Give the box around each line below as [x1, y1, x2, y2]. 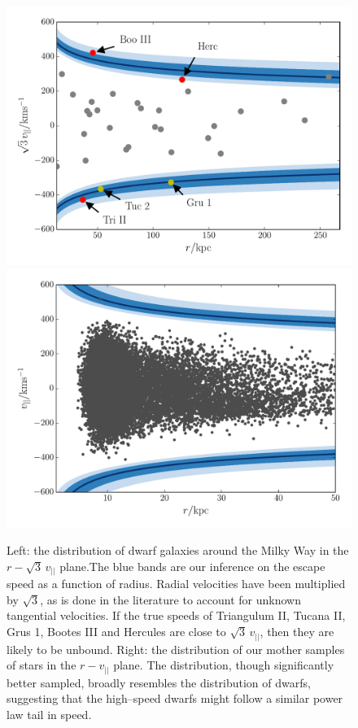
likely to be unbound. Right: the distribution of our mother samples [7, 640, 345, 657]
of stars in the [7, 656, 76, 674]
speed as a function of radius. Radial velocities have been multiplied [7, 575, 346, 592]
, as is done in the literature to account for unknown [40, 591, 301, 608]
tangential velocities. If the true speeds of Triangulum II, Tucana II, [7, 607, 346, 624]
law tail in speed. [7, 705, 92, 722]
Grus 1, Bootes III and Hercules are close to [7, 623, 226, 640]
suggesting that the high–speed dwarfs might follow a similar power [7, 690, 343, 707]
